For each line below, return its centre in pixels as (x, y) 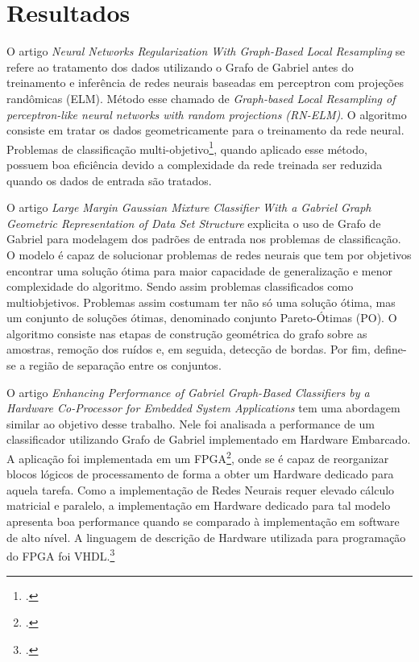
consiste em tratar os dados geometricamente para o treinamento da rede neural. (205, 130)
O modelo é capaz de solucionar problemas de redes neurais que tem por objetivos (209, 254)
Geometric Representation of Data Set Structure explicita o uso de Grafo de (194, 223)
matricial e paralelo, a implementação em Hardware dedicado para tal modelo (199, 505)
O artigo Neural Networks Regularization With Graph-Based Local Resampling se (206, 51)
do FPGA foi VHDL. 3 (61, 554)
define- (390, 349)
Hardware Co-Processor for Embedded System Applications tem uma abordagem (203, 408)
